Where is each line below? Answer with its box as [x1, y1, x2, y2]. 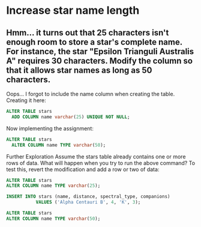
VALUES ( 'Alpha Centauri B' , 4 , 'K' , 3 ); [35, 199, 141, 205]
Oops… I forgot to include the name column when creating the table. [6, 91, 175, 97]
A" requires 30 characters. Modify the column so [6, 55, 193, 66]
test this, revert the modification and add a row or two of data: [6, 166, 160, 173]
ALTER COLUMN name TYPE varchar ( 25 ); [6, 183, 101, 189]
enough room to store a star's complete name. [6, 37, 183, 47]
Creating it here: [6, 97, 46, 104]
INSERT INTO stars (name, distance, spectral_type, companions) [6, 193, 170, 200]
